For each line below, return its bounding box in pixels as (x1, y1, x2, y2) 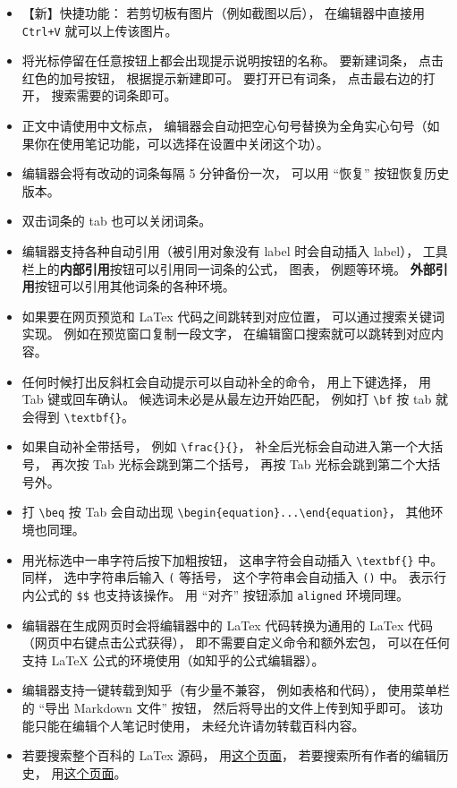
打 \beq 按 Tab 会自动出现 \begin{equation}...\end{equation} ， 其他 (21, 502, 431, 521)
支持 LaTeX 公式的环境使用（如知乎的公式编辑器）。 (21, 650, 325, 669)
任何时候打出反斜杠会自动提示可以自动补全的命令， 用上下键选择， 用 (21, 372, 432, 390)
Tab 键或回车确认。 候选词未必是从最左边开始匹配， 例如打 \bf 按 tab (21, 390, 432, 408)
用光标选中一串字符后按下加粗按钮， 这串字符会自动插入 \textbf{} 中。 (21, 550, 444, 569)
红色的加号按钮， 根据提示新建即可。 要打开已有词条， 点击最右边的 (21, 68, 423, 87)
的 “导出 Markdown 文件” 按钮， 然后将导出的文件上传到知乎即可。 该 (21, 698, 430, 716)
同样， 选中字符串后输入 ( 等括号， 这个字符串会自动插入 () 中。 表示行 (21, 568, 446, 587)
